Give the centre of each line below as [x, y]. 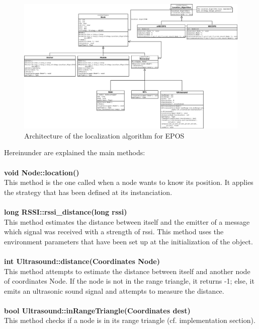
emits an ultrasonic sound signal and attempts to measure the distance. [114, 290]
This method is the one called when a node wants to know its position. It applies [129, 182]
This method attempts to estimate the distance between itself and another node [127, 271]
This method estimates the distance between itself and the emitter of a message [127, 221]
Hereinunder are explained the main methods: [75, 152]
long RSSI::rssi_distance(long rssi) [66, 211]
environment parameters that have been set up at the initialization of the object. [128, 241]
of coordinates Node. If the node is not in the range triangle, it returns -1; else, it [129, 281]
